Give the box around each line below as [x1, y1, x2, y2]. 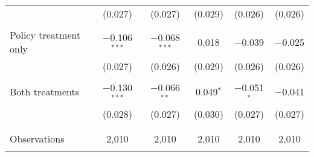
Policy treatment [10, 28, 81, 42]
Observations [10, 131, 65, 146]
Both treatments [10, 85, 80, 99]
